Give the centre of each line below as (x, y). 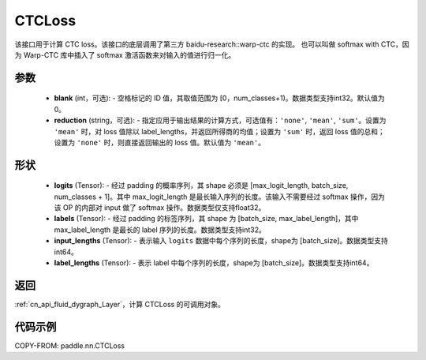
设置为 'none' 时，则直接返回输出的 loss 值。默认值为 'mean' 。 (160, 142)
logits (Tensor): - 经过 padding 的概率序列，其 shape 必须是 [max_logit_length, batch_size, (201, 186)
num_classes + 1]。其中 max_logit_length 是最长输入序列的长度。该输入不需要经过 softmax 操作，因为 (220, 197)
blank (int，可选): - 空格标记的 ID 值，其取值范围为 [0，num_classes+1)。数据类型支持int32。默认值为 (220, 98)
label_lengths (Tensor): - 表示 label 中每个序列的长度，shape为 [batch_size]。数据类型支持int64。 (214, 263)
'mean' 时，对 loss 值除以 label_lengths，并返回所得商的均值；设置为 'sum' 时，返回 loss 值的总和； (220, 131)
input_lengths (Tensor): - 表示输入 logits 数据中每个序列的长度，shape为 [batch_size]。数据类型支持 (221, 241)
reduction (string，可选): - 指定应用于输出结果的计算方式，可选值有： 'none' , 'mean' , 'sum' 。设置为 (220, 120)
